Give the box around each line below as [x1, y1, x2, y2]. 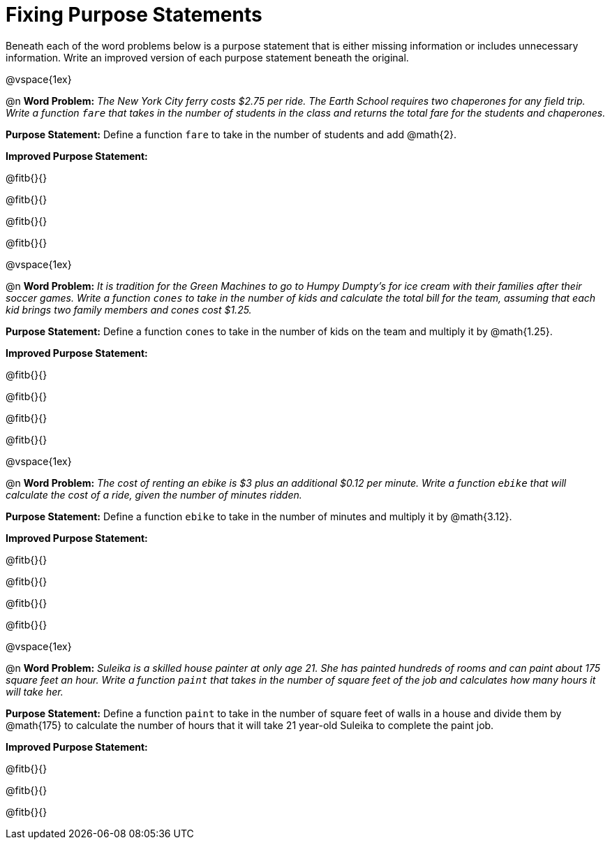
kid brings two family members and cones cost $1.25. [6, 303, 252, 316]
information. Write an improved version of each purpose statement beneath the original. [6, 51, 409, 64]
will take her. [6, 685, 64, 698]
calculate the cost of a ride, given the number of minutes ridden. [6, 488, 302, 501]
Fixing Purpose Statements [6, 3, 262, 27]
